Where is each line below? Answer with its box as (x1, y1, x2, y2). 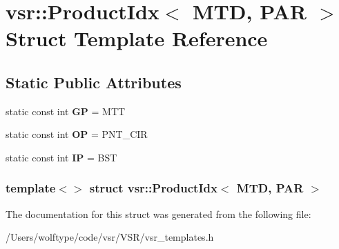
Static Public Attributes (6, 71, 182, 92)
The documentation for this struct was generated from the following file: (6, 206, 311, 221)
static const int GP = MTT (6, 103, 126, 118)
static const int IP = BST (6, 150, 117, 164)
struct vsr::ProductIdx (89, 179, 217, 197)
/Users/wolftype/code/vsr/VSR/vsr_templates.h (6, 230, 214, 244)
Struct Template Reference (6, 24, 268, 52)
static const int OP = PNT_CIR (6, 127, 148, 141)
